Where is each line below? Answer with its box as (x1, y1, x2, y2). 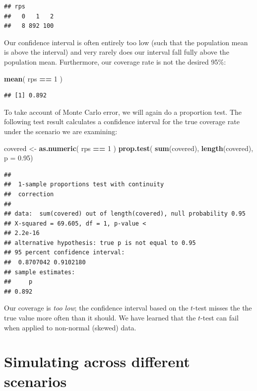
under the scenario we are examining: (4, 126, 118, 136)
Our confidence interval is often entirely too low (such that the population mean (4, 37, 248, 47)
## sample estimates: (4, 268, 75, 276)
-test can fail (200, 313, 239, 323)
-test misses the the (193, 303, 252, 313)
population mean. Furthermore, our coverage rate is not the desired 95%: (4, 56, 226, 67)
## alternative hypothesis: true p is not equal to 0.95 (4, 239, 196, 246)
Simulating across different (4, 351, 190, 372)
